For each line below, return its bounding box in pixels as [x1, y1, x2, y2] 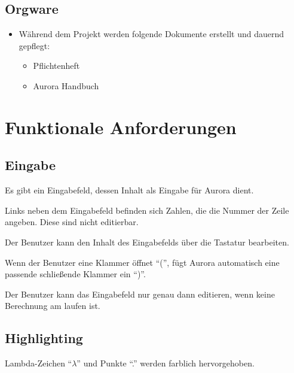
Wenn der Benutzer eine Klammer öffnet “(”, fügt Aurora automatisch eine [5, 256, 280, 268]
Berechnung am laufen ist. [5, 299, 100, 312]
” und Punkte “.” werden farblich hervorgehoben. [76, 357, 255, 369]
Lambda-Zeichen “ [5, 357, 72, 369]
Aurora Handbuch [33, 79, 99, 92]
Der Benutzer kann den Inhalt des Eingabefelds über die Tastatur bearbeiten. [5, 235, 289, 248]
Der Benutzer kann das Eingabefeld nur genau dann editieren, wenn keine [5, 287, 275, 300]
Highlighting [5, 329, 83, 347]
